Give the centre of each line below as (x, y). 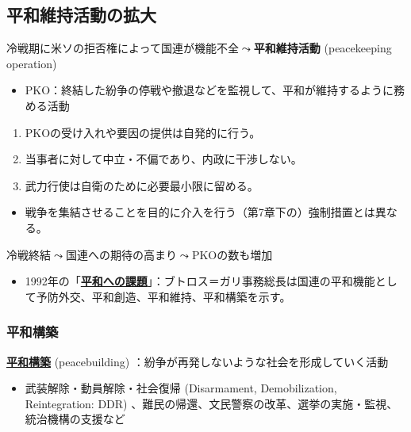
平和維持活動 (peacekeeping (323, 48)
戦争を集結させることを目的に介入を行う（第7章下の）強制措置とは (200, 212)
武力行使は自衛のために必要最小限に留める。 (142, 185)
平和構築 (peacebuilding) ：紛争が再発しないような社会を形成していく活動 (198, 361)
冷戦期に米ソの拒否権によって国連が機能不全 (123, 48)
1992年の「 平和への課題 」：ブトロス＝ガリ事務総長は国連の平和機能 (200, 281)
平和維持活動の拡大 (81, 15)
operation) (32, 63)
